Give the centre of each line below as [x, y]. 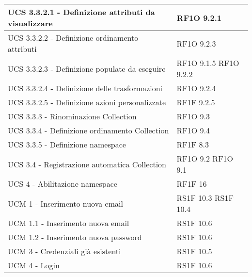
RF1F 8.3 [193, 144]
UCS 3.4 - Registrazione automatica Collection [87, 164]
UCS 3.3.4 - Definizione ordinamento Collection [88, 130]
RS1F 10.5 [194, 251]
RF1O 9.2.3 [196, 43]
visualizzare [30, 23]
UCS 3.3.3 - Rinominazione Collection [72, 116]
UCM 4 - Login [34, 265]
